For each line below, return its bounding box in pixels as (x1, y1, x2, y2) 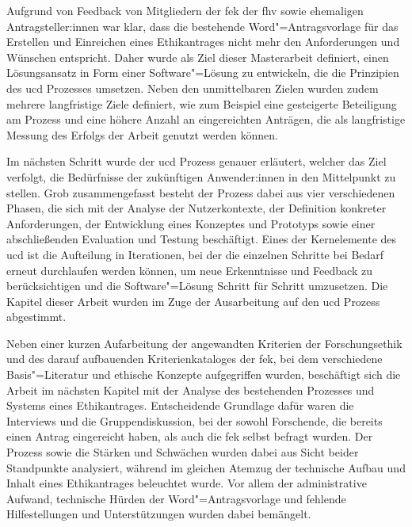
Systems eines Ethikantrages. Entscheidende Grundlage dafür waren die (6, 397, 354, 414)
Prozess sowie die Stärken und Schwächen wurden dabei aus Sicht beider (6, 444, 359, 460)
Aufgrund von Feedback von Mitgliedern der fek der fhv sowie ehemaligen (6, 2, 364, 18)
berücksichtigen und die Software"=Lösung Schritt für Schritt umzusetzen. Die (6, 277, 388, 294)
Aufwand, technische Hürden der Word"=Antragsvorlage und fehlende (6, 490, 346, 506)
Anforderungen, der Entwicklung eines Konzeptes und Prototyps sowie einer (6, 215, 376, 231)
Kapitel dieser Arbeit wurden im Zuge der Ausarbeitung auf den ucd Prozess (6, 292, 380, 309)
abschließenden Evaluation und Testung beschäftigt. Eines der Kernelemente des (6, 231, 397, 247)
